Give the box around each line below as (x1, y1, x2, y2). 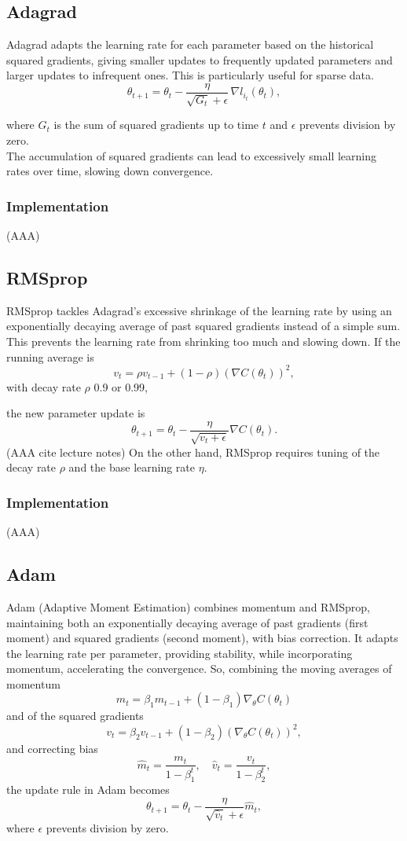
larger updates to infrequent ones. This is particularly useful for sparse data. (6, 67, 374, 83)
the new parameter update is (6, 405, 145, 421)
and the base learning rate (68, 459, 195, 476)
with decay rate (6, 378, 81, 395)
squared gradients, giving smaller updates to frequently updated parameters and (6, 51, 393, 68)
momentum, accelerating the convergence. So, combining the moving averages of (6, 660, 392, 677)
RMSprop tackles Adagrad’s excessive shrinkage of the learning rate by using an (6, 302, 392, 318)
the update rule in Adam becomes (6, 781, 170, 798)
